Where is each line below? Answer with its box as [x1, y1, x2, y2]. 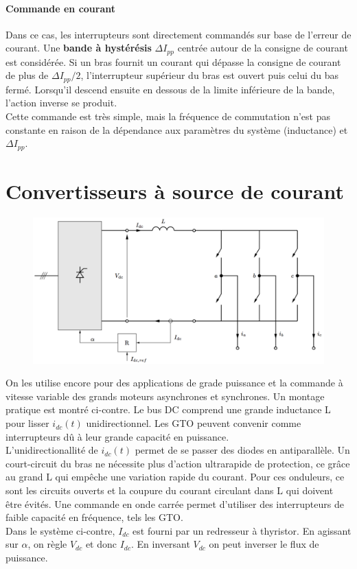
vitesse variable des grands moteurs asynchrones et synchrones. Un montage [5, 388, 325, 403]
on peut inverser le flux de [209, 537, 319, 551]
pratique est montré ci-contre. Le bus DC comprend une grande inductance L [5, 402, 331, 417]
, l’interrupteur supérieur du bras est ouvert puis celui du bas [80, 68, 339, 82]
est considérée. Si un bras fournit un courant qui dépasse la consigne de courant [5, 54, 341, 69]
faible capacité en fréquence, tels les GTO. [5, 510, 183, 524]
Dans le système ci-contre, [5, 523, 115, 537]
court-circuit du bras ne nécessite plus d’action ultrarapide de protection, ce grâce [5, 456, 350, 470]
